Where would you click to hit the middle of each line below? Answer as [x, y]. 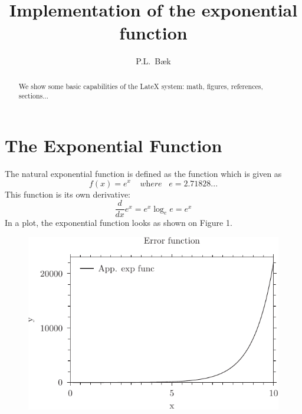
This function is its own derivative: [68, 194]
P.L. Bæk [153, 61]
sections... [34, 96]
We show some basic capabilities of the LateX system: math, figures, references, [141, 86]
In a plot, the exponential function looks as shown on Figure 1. [119, 223]
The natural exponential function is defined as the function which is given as [143, 173]
